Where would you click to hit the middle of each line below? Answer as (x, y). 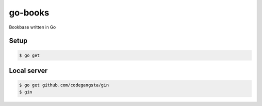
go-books (29, 13)
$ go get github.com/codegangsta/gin (64, 85)
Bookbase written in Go (32, 27)
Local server (28, 70)
